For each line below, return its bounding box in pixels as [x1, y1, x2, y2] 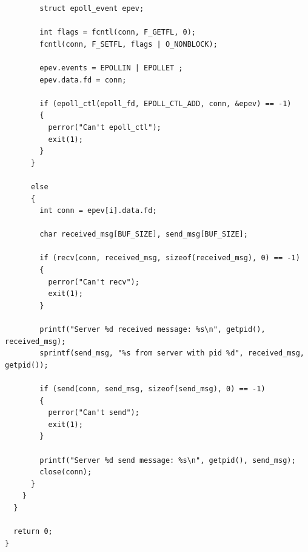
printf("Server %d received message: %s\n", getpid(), [39, 325, 266, 334]
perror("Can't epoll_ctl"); [48, 123, 161, 132]
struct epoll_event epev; [39, 4, 144, 13]
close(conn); [39, 468, 92, 477]
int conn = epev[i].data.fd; [39, 206, 157, 215]
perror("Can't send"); [48, 408, 139, 417]
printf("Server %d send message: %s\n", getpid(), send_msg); [39, 456, 296, 465]
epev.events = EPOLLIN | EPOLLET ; [39, 63, 183, 72]
